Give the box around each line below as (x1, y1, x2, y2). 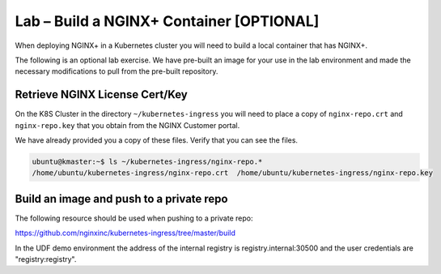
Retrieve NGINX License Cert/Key (15, 88, 188, 101)
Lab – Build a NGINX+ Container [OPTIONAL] (15, 12, 320, 30)
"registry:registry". (15, 255, 77, 264)
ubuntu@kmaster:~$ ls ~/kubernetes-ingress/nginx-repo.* (32, 157, 263, 166)
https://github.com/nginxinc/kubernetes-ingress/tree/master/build (15, 228, 236, 238)
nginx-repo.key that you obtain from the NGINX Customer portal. (15, 120, 240, 130)
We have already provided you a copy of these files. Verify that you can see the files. (15, 135, 299, 145)
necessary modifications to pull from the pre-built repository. (15, 66, 218, 76)
